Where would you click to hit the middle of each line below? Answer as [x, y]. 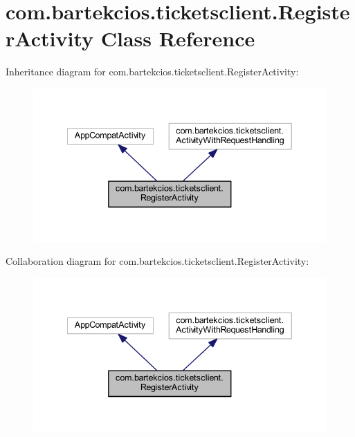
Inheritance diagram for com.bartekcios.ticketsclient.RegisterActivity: [152, 72]
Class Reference [178, 38]
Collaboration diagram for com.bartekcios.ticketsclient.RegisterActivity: [157, 261]
